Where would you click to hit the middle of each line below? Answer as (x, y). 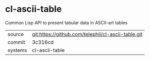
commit (16, 42)
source (16, 34)
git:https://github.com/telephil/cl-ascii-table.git (87, 34)
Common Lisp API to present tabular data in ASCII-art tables (66, 23)
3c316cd (43, 42)
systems (17, 50)
